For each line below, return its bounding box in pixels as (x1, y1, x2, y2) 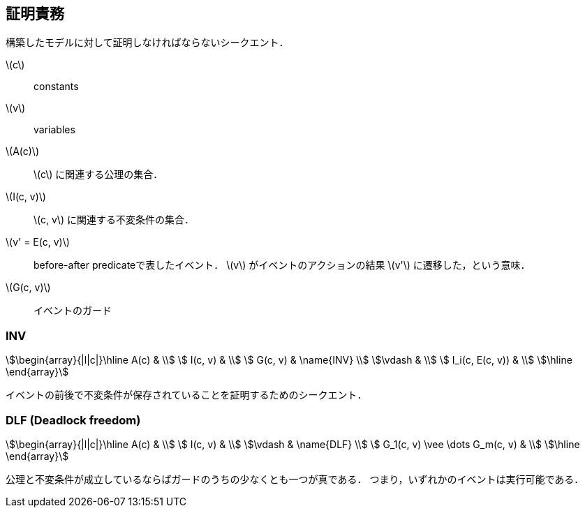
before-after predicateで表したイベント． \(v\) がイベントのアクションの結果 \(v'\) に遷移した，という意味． (34, 259, 531, 272)
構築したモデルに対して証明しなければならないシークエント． (6, 36, 289, 49)
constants (34, 80, 79, 93)
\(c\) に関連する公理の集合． (34, 168, 163, 181)
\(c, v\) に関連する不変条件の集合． (34, 214, 194, 226)
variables (34, 124, 75, 136)
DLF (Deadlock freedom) (6, 412, 141, 427)
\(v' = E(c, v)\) (6, 236, 70, 248)
